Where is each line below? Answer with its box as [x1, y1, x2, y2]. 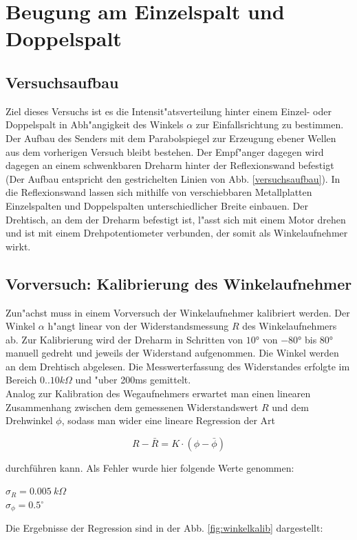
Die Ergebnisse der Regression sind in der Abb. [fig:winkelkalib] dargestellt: [6, 521, 323, 535]
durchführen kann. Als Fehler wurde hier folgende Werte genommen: [6, 460, 294, 474]
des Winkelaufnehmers [242, 319, 337, 333]
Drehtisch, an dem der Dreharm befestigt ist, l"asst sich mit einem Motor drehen [6, 212, 346, 226]
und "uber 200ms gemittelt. [75, 372, 191, 387]
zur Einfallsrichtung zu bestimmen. [195, 117, 344, 132]
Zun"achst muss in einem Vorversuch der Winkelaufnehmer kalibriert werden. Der [6, 305, 350, 319]
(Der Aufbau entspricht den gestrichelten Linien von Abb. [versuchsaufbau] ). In [6, 171, 340, 186]
